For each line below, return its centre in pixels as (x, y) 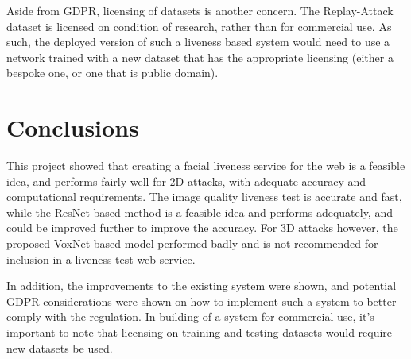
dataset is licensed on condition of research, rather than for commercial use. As (199, 26)
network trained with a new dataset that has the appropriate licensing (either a (200, 57)
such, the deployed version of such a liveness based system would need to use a (198, 42)
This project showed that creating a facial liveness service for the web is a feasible (206, 166)
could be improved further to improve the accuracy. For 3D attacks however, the (202, 228)
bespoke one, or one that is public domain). (112, 73)
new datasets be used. (60, 347)
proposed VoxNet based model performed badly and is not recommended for (192, 243)
